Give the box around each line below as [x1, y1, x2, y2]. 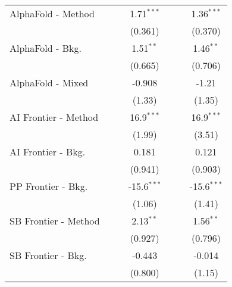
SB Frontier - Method [10, 214, 100, 227]
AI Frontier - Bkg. [10, 145, 86, 158]
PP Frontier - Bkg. [10, 179, 88, 193]
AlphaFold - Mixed [10, 76, 89, 89]
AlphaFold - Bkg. [10, 41, 81, 55]
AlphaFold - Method [10, 7, 95, 20]
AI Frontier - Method [10, 110, 99, 124]
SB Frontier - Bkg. [10, 248, 87, 262]
